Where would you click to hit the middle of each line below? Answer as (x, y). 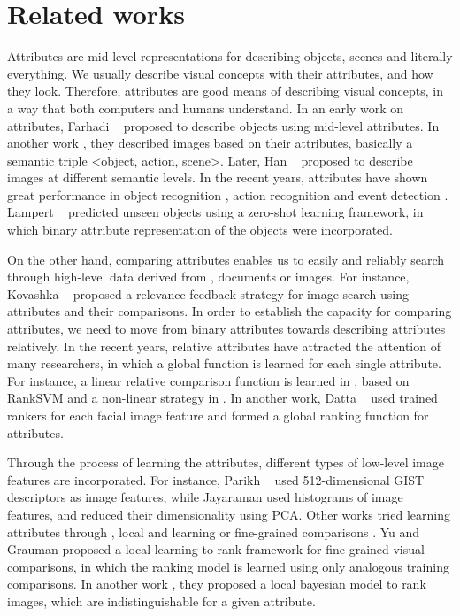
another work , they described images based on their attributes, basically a (210, 143)
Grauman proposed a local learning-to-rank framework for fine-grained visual (216, 549)
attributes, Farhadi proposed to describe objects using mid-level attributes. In (223, 125)
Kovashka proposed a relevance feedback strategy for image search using (208, 293)
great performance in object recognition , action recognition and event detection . (228, 194)
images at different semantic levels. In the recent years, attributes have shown (218, 177)
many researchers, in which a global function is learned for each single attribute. (224, 363)
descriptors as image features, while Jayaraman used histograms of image (205, 497)
